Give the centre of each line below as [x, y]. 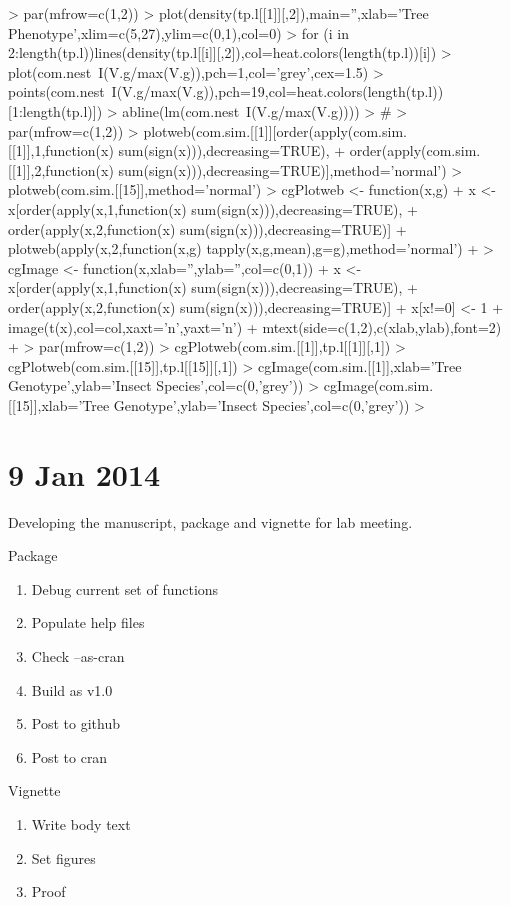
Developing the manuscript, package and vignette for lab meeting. [210, 521]
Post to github [75, 723]
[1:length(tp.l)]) [55, 110]
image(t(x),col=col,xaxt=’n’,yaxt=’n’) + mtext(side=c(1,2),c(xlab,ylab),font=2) [255, 326]
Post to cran [69, 756]
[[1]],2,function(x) [61, 169]
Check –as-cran [78, 655]
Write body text [81, 823]
